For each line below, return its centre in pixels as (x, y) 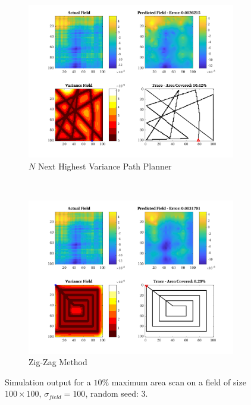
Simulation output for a (48, 382)
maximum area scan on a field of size (179, 382)
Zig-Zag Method (58, 362)
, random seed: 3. (117, 393)
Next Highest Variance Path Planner (105, 166)
